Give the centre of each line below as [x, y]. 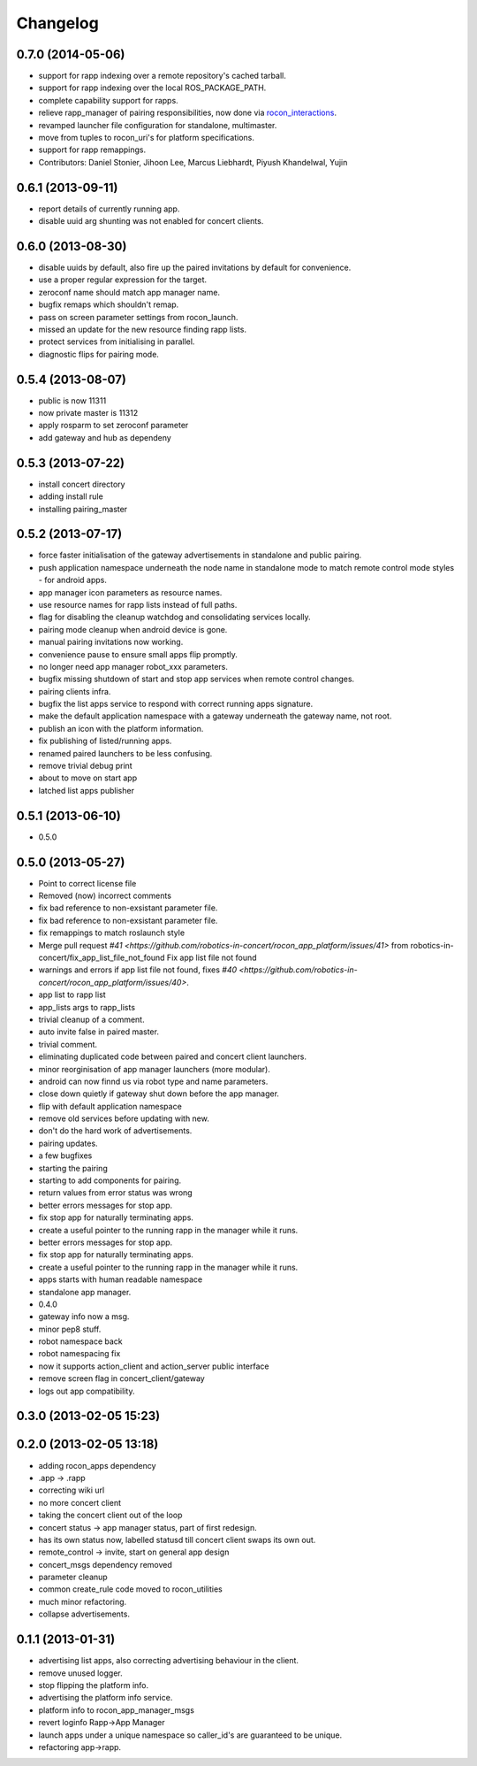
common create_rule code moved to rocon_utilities [130, 1589]
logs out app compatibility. [87, 1391]
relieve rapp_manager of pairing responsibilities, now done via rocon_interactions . [188, 113]
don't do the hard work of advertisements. [115, 1131]
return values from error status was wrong [116, 1193]
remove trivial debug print [85, 766]
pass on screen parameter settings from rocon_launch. [138, 317]
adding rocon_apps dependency [97, 1465]
